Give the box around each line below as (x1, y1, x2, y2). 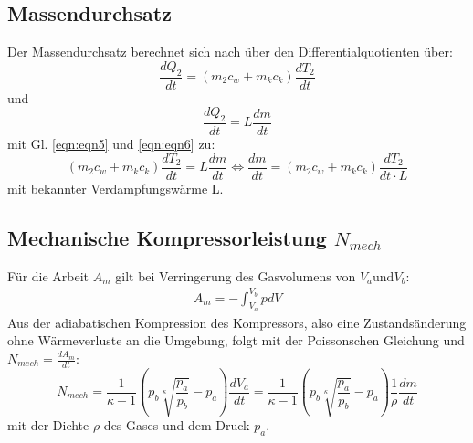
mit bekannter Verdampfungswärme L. (7, 178, 224, 197)
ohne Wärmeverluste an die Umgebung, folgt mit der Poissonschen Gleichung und (7, 331, 465, 350)
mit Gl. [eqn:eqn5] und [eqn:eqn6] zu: (7, 134, 215, 153)
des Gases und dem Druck (103, 416, 250, 435)
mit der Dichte (7, 416, 89, 435)
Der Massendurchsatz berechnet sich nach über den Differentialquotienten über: (7, 42, 453, 61)
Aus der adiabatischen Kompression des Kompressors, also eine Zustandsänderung (7, 312, 467, 332)
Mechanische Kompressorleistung (7, 223, 327, 251)
